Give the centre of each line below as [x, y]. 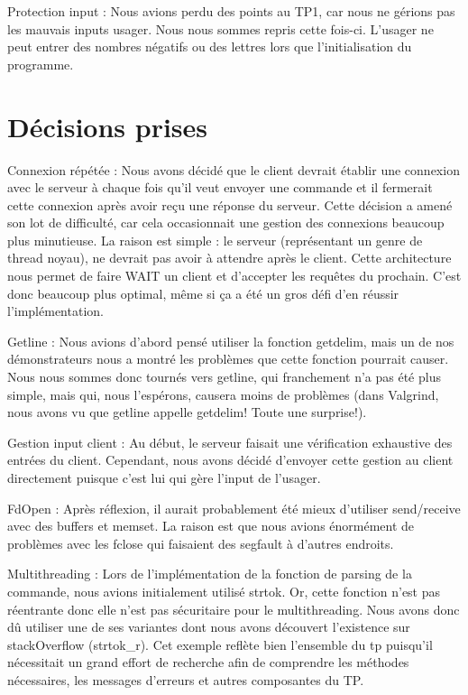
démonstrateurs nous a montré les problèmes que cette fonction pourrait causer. [228, 359]
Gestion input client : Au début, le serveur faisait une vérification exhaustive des [230, 442]
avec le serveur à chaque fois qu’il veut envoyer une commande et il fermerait [220, 187]
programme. [41, 64]
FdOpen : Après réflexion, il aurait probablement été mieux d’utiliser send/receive [234, 508]
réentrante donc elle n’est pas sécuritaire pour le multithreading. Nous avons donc [234, 609]
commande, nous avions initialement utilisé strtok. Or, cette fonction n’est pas [224, 591]
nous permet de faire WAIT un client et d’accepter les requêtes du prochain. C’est [234, 276]
